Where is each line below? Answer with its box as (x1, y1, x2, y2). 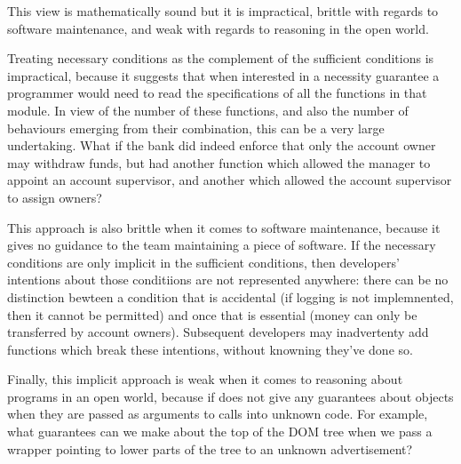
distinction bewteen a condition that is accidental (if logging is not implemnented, (7, 287, 454, 306)
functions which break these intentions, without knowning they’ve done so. (7, 340, 413, 358)
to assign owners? (7, 188, 102, 206)
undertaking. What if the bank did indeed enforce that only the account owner (7, 136, 436, 155)
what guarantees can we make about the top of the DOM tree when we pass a (7, 422, 433, 441)
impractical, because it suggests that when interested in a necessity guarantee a (7, 66, 440, 84)
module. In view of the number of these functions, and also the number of (7, 100, 409, 119)
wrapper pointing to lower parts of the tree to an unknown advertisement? (7, 439, 413, 458)
